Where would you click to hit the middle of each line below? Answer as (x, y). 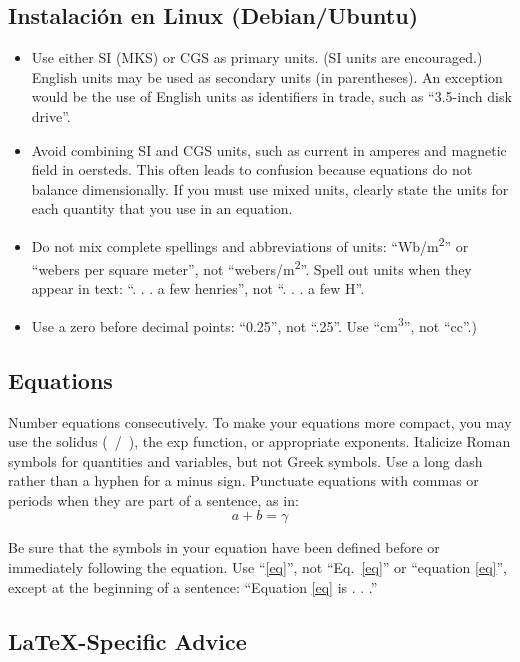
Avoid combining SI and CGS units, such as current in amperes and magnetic (269, 149)
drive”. (51, 115)
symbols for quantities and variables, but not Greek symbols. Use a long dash (245, 460)
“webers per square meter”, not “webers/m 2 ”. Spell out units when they (251, 267)
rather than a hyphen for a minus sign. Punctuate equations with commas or (243, 480)
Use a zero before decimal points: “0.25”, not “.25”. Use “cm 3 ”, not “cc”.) (254, 324)
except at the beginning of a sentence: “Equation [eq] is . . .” (193, 586)
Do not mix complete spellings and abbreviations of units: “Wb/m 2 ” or (250, 244)
